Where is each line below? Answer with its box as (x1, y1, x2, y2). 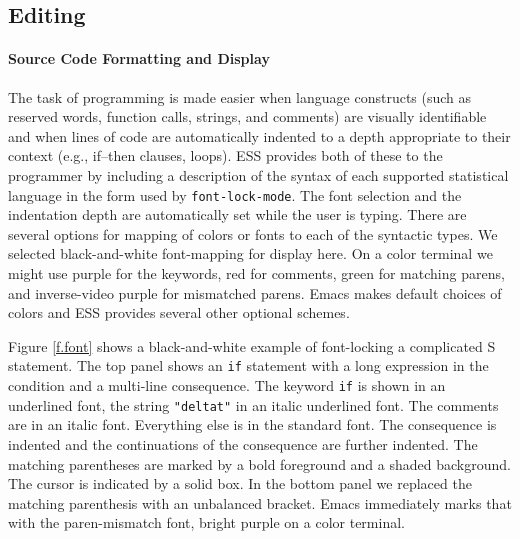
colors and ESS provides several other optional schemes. (8, 302, 350, 323)
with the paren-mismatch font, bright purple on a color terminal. (8, 512, 405, 533)
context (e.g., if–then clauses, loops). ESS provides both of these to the (8, 145, 443, 166)
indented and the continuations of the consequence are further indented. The (8, 433, 478, 454)
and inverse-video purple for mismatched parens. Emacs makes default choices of (8, 282, 502, 303)
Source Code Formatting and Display (8, 48, 270, 69)
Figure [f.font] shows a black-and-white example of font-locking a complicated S (8, 335, 496, 356)
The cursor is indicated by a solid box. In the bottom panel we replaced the (8, 473, 472, 494)
